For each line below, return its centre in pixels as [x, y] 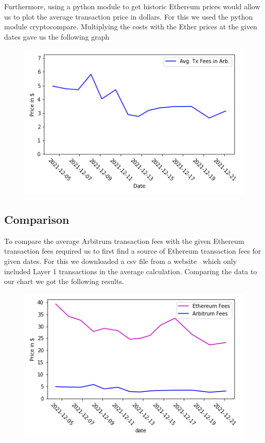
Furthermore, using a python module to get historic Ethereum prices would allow [132, 6]
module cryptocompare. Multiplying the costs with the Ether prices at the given [131, 26]
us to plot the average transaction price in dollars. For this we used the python [128, 16]
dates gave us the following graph [57, 36]
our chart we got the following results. [64, 281]
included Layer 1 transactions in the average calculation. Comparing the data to [131, 271]
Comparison [37, 219]
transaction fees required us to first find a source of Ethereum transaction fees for [133, 251]
